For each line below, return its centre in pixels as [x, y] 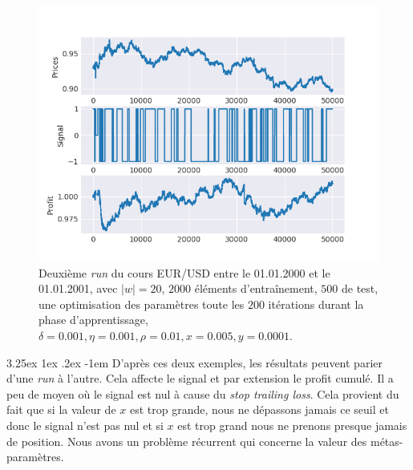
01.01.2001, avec [78, 288]
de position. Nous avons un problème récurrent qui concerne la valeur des [187, 441]
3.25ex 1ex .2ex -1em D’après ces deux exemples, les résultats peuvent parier [194, 362]
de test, [360, 288]
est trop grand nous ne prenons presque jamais [292, 425]
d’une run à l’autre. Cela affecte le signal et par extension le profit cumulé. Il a [200, 378]
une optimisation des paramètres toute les [142, 304]
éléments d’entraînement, [256, 288]
